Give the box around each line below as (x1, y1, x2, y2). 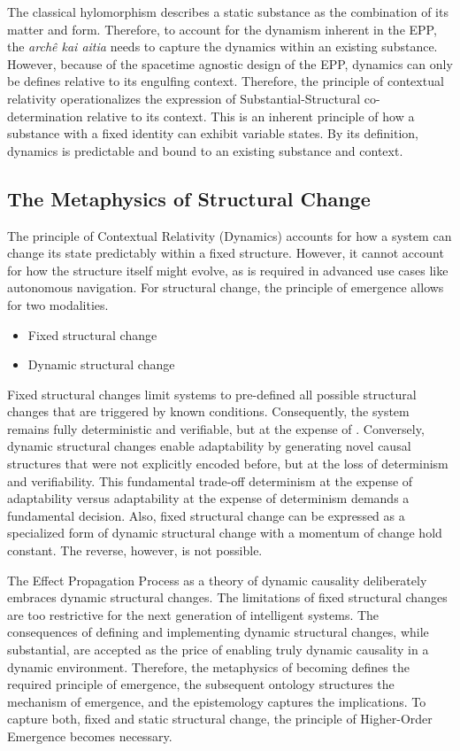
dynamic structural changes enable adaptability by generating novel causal (7, 437, 411, 455)
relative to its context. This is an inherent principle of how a (87, 106, 415, 125)
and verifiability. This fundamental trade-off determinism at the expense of (7, 471, 413, 490)
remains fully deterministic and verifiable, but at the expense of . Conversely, (7, 419, 425, 437)
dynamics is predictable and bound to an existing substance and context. (7, 141, 403, 159)
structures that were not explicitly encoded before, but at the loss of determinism (7, 454, 448, 473)
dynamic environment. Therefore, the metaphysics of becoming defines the (7, 657, 410, 676)
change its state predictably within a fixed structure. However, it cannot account (7, 244, 444, 262)
